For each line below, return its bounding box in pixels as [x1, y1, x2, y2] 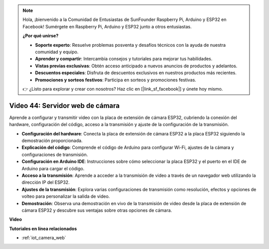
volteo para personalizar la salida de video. [21, 193, 110, 199]
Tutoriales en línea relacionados [9, 226, 77, 232]
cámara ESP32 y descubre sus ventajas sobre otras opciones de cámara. [21, 207, 172, 213]
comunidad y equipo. [35, 49, 79, 55]
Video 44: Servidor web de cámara [9, 101, 120, 110]
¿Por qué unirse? [22, 33, 59, 39]
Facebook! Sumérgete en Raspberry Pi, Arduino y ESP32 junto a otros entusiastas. [22, 23, 192, 29]
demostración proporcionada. [21, 137, 83, 143]
